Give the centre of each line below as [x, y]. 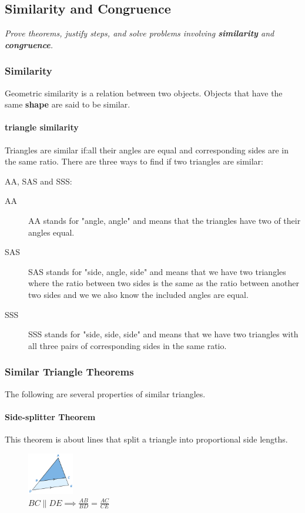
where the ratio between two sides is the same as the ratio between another [164, 283]
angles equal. [51, 232]
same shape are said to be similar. [68, 104]
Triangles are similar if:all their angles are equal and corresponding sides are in [147, 150]
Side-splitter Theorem [50, 416]
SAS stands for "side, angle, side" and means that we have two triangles [157, 271]
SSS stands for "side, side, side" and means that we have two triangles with [163, 334]
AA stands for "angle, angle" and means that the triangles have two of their [165, 220]
